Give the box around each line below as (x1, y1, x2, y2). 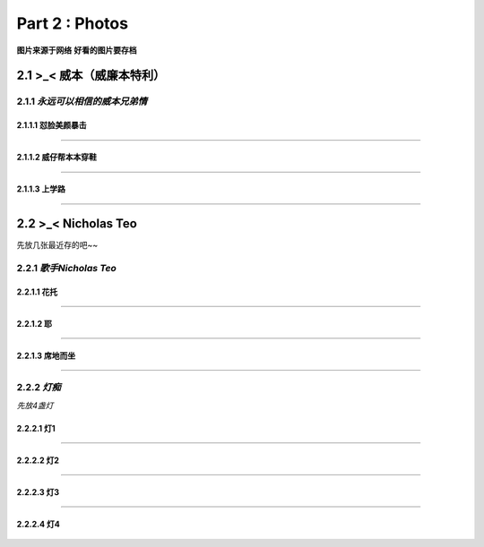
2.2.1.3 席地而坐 (16, 350, 76, 361)
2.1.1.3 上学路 (16, 184, 66, 194)
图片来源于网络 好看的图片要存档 (16, 45, 137, 56)
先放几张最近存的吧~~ (16, 240, 99, 251)
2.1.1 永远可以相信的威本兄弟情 (16, 95, 148, 107)
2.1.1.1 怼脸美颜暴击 (16, 120, 87, 131)
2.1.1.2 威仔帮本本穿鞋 (16, 152, 98, 163)
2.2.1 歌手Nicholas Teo (16, 261, 117, 274)
